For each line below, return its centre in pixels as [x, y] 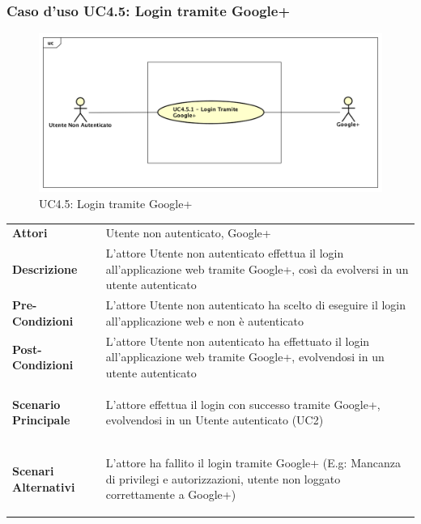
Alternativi [44, 486]
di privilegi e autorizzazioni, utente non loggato [223, 478]
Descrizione [45, 268]
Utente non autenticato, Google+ [188, 233]
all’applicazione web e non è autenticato [204, 320]
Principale [41, 420]
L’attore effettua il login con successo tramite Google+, [243, 404]
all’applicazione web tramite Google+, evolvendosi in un [245, 357]
